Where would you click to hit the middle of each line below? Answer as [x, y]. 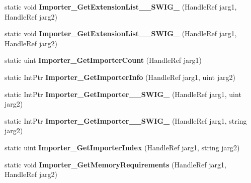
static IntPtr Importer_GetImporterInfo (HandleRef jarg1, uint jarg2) [120, 77]
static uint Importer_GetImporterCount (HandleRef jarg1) [103, 60]
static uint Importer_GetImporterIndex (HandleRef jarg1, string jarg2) [122, 147]
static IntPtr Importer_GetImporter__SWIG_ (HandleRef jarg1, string [126, 120]
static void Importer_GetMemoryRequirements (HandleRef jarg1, [115, 164]
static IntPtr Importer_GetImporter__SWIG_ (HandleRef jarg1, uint [123, 94]
